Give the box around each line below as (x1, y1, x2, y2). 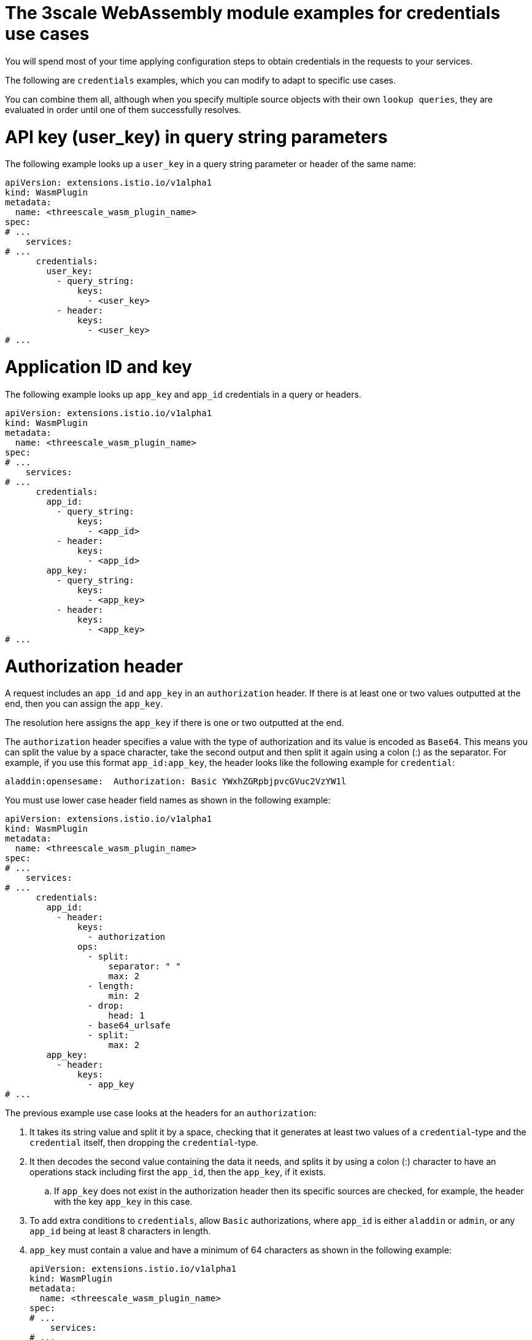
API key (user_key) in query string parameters (5, 126, 388, 148)
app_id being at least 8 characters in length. (29, 1226, 211, 1237)
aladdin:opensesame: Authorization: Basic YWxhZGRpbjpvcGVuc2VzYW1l (5, 776, 347, 787)
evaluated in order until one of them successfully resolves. (5, 104, 241, 115)
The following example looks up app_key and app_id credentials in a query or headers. (5, 388, 361, 400)
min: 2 (108, 991, 140, 1001)
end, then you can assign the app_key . (5, 698, 163, 709)
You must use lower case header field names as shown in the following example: (5, 795, 331, 806)
